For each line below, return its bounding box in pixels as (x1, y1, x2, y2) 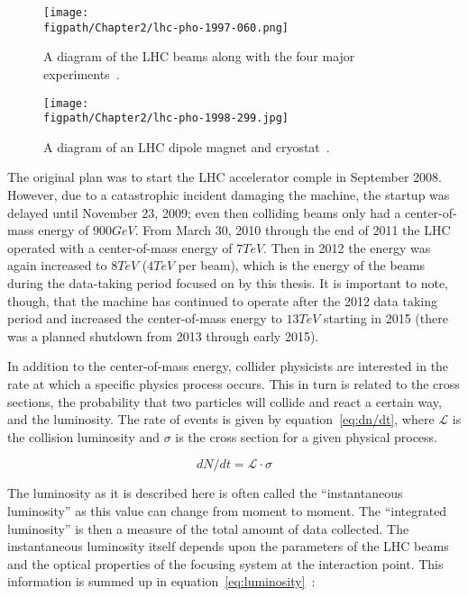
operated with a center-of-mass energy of (7, 238, 233, 257)
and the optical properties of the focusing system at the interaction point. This (7, 554, 444, 573)
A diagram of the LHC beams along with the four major (43, 47, 355, 66)
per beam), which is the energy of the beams (178, 256, 425, 275)
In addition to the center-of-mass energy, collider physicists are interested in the (7, 357, 449, 375)
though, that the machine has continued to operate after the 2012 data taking (7, 291, 437, 310)
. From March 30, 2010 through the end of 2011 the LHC (134, 221, 451, 240)
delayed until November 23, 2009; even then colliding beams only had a (7, 203, 401, 222)
